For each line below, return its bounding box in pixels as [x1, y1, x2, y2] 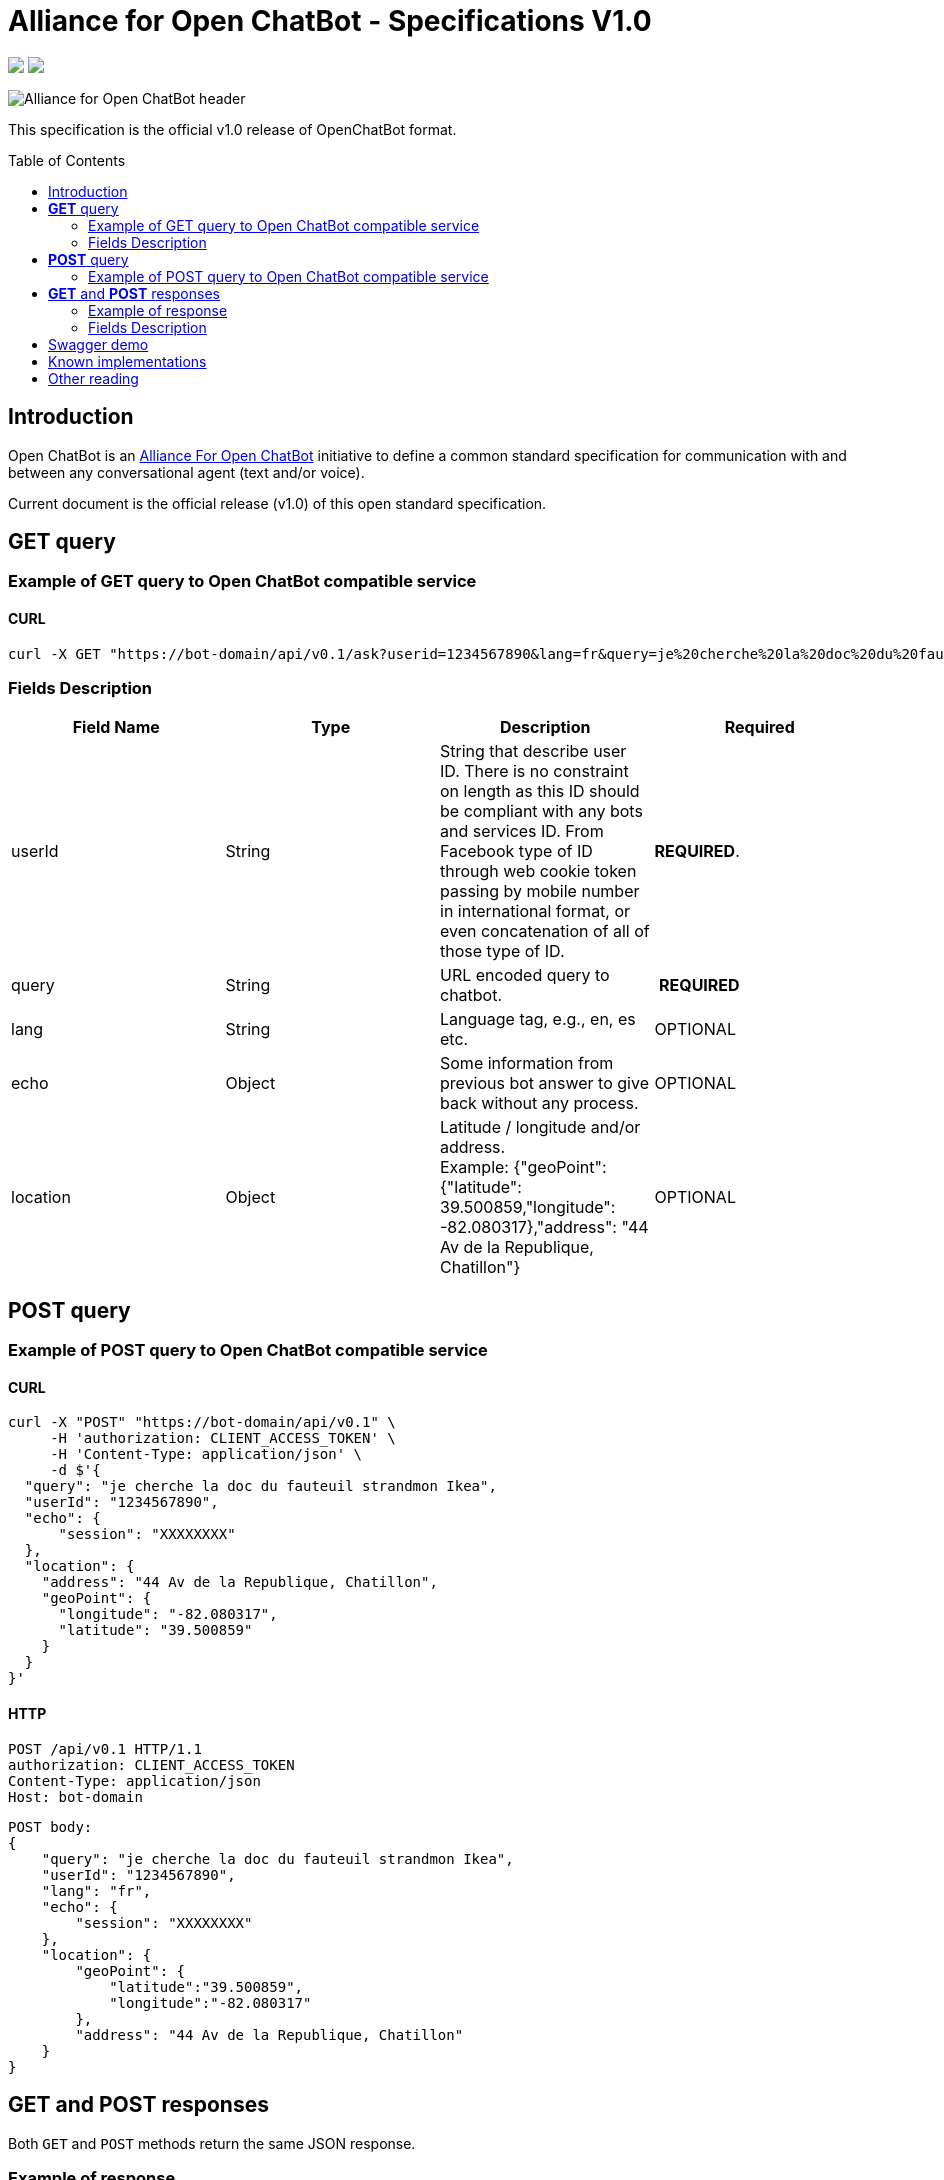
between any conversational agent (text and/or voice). [8, 463, 365, 481]
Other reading [48, 369, 139, 387]
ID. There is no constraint [440, 761, 629, 782]
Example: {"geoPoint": [440, 1157, 607, 1178]
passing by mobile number [440, 881, 640, 902]
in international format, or [440, 901, 631, 922]
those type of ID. [440, 941, 565, 962]
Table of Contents [8, 151, 126, 169]
